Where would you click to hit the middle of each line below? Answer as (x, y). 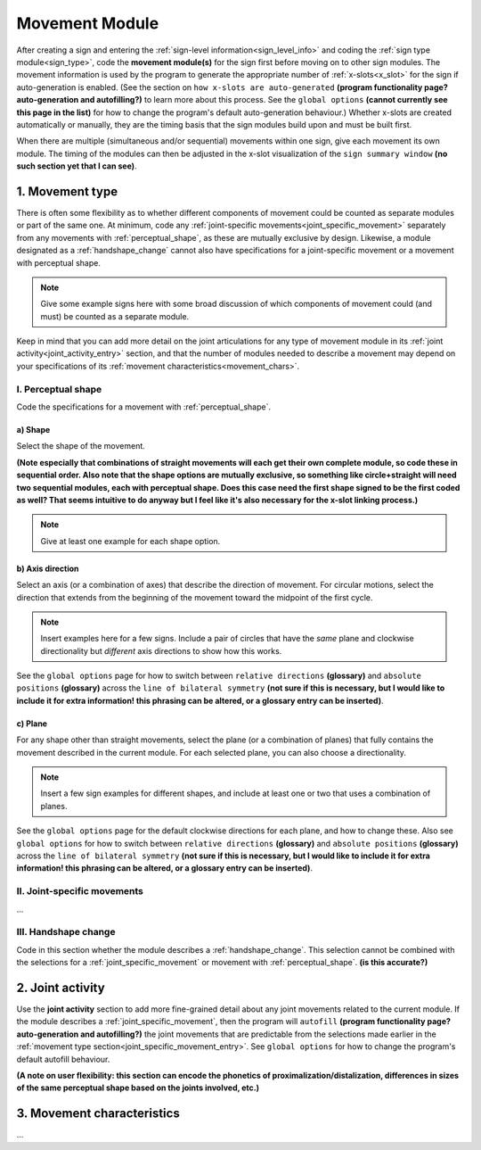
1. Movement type (67, 191)
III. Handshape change (66, 932)
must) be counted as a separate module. (115, 316)
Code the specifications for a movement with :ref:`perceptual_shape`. (144, 407)
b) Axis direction (48, 568)
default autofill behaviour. (63, 1059)
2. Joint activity (61, 987)
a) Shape (33, 430)
